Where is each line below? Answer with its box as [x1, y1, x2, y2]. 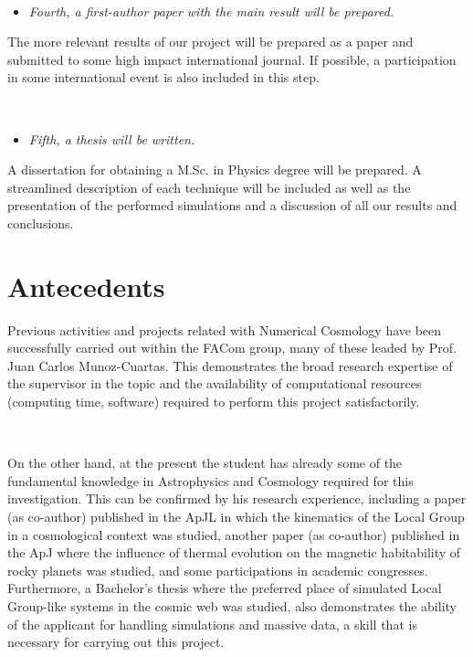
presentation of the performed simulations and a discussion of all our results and [7, 196, 457, 215]
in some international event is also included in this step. [7, 68, 320, 87]
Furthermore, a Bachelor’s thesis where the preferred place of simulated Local [7, 578, 442, 598]
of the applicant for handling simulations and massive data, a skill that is [7, 614, 417, 633]
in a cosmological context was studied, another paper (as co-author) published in [7, 525, 460, 544]
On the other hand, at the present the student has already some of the [7, 453, 403, 472]
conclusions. [7, 213, 74, 232]
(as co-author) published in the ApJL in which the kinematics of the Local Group [7, 507, 465, 525]
